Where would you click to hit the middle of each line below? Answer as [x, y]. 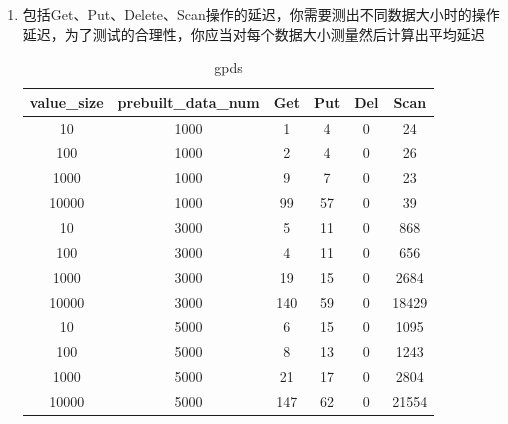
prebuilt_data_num [188, 101]
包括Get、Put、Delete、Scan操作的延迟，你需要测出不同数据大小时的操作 [261, 14]
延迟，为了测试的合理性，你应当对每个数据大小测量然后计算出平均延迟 [253, 33]
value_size [66, 101]
